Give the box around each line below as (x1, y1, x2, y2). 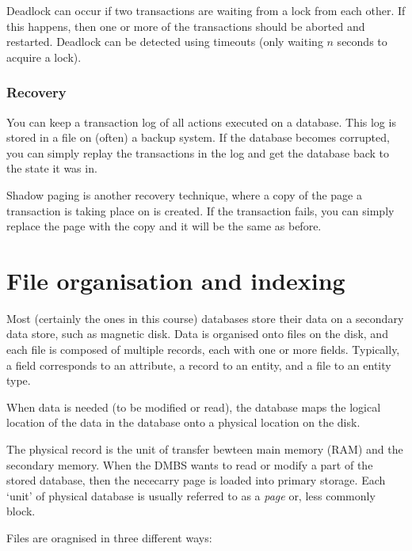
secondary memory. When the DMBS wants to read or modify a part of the (6, 456, 373, 473)
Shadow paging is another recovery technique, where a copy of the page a (6, 186, 362, 203)
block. (6, 503, 36, 519)
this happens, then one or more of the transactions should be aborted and (6, 17, 365, 34)
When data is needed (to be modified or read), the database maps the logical (6, 398, 381, 415)
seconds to (337, 33, 387, 50)
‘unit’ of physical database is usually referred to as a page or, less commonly (6, 487, 376, 503)
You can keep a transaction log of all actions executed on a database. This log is (6, 113, 396, 130)
